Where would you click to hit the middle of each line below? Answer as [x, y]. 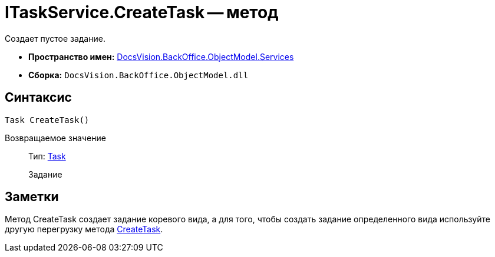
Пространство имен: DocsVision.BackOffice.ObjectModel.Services [161, 56]
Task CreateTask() [47, 120]
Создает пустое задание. [55, 38]
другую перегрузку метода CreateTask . [84, 229]
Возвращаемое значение [55, 138]
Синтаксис [38, 98]
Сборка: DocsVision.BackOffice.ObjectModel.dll [138, 75]
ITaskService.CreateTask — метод [142, 12]
